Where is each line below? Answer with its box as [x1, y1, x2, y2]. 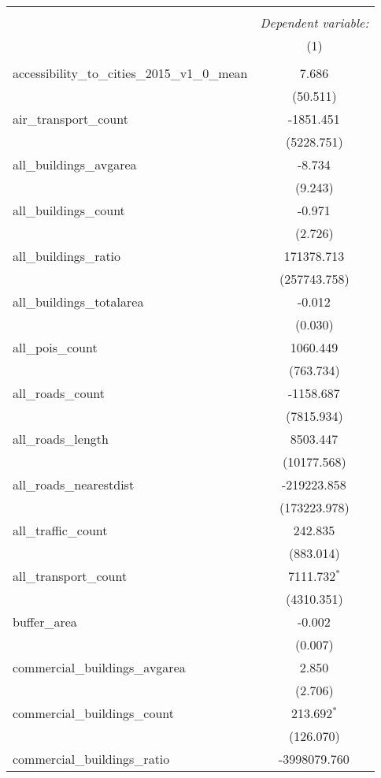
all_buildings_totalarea [13, 292, 144, 311]
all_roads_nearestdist [13, 475, 135, 493]
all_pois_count [13, 338, 98, 356]
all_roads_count [13, 384, 105, 402]
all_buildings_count [13, 201, 125, 219]
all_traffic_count [13, 521, 108, 539]
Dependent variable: [260, 13, 369, 32]
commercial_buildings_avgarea [13, 658, 186, 676]
